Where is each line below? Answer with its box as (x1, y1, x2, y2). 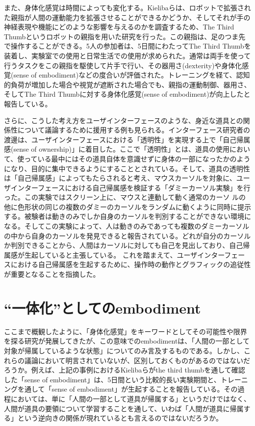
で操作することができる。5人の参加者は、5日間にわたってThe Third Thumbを (4, 41, 251, 51)
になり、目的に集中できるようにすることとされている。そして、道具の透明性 (4, 163, 250, 173)
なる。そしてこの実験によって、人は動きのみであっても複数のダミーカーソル (4, 221, 250, 231)
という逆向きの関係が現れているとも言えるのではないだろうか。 (17, 413, 223, 423)
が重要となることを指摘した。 (4, 269, 100, 279)
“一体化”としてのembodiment (4, 297, 201, 318)
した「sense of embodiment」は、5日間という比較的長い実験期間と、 (4, 374, 221, 384)
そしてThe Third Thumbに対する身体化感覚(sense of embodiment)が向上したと (4, 89, 251, 99)
